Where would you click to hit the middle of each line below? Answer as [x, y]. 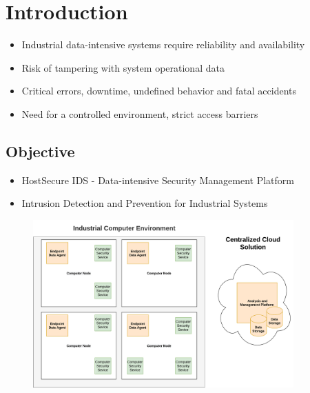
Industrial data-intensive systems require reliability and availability [163, 44]
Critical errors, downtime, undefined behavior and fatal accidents [159, 91]
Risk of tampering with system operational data [123, 67]
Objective [40, 151]
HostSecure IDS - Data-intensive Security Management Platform [158, 180]
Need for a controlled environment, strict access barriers [140, 113]
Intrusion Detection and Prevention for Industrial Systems [145, 203]
